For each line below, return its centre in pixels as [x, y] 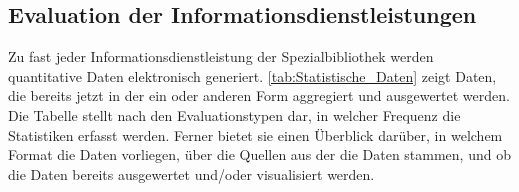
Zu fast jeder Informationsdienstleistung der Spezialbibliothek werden [221, 56]
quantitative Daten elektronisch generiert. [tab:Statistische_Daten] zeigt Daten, [252, 75]
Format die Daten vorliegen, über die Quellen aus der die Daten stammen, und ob [259, 154]
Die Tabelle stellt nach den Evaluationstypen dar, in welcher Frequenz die [234, 114]
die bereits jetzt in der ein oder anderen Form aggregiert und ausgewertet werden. [259, 95]
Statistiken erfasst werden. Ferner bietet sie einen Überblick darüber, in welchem [255, 134]
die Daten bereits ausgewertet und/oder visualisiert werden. [191, 173]
